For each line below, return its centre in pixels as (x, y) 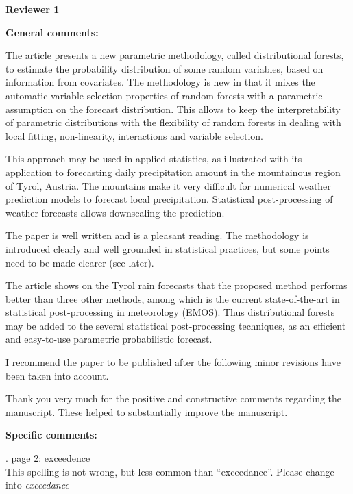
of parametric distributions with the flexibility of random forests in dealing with (173, 122)
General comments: (52, 32)
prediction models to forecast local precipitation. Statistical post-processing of (169, 199)
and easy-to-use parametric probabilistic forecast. (109, 339)
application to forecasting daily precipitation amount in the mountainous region (173, 172)
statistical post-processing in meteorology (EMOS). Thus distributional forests (170, 312)
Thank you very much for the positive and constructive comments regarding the (174, 398)
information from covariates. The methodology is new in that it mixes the (160, 82)
